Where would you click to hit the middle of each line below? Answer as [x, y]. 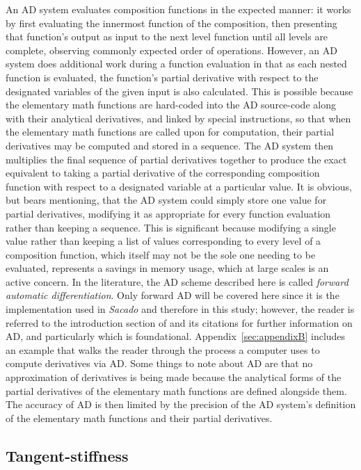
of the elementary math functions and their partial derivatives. [139, 418]
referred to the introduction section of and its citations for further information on [179, 322]
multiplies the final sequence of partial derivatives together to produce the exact [176, 159]
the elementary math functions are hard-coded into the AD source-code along [171, 105]
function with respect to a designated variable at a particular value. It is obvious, [179, 186]
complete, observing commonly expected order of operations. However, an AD [171, 50]
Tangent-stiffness [67, 455]
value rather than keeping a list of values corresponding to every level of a [163, 241]
